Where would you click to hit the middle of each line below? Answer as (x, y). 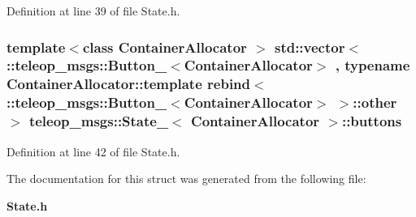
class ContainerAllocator (165, 47)
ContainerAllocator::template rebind (129, 84)
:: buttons (372, 121)
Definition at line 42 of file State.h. (93, 151)
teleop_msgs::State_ (99, 121)
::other (375, 102)
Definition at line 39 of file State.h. (93, 11)
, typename (373, 65)
